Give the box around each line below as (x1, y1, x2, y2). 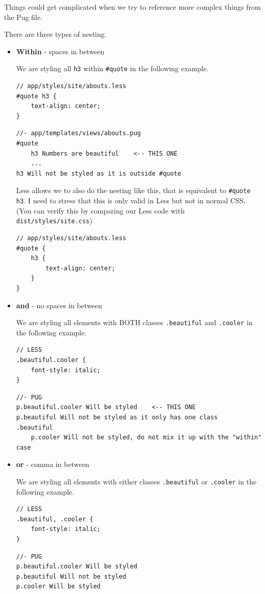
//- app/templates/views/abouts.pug (16, 130, 141, 137)
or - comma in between (16, 459, 90, 470)
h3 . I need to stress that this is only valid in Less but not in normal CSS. (16, 195, 246, 206)
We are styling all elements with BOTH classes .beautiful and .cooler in (16, 317, 253, 328)
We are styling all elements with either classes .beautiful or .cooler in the (16, 476, 257, 486)
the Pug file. (4, 11, 42, 22)
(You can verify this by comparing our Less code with (16, 205, 185, 216)
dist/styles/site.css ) (16, 215, 93, 226)
